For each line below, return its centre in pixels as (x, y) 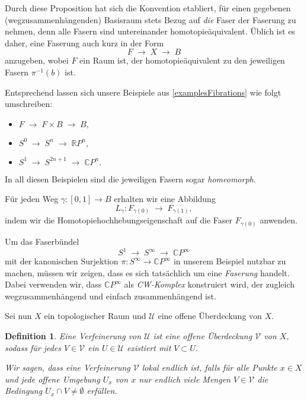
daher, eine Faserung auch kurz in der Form (84, 42)
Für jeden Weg (32, 199)
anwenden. (279, 220)
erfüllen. (102, 391)
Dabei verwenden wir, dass (53, 284)
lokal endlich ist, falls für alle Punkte (210, 367)
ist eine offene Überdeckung (203, 336)
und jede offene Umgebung (52, 379)
